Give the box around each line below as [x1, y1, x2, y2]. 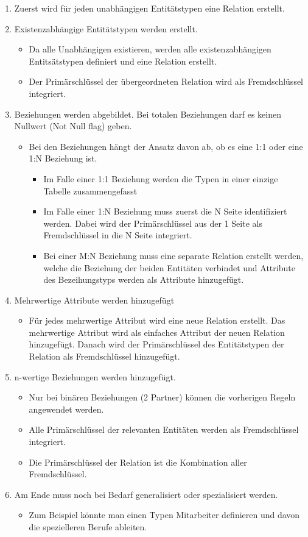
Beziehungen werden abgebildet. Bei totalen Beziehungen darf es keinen [14, 107, 282, 120]
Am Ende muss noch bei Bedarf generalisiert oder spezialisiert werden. [14, 488, 278, 500]
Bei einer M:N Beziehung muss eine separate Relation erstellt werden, [43, 249, 304, 261]
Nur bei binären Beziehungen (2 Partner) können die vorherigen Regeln [29, 391, 296, 404]
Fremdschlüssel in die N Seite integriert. [43, 229, 192, 241]
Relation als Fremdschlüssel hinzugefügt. [29, 350, 180, 363]
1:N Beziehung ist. [29, 152, 97, 165]
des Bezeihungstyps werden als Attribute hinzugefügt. [43, 273, 244, 286]
